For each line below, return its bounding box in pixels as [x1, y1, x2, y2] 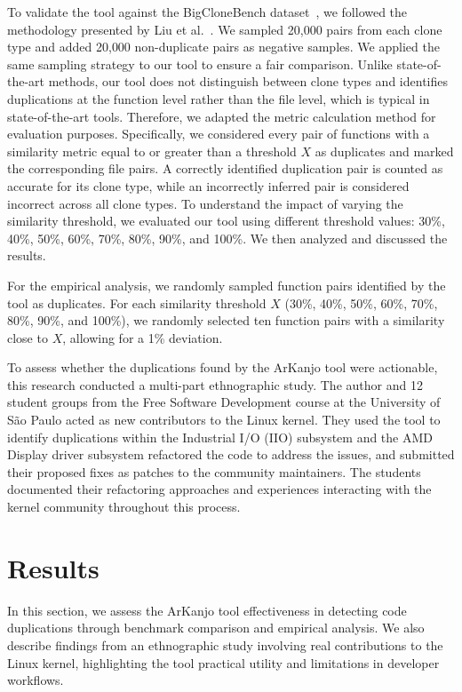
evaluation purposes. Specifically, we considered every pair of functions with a [7, 124, 430, 143]
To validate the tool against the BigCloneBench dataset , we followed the [7, 3, 408, 20]
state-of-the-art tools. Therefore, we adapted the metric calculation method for [7, 107, 436, 125]
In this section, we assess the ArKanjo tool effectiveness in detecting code [7, 601, 407, 619]
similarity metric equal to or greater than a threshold [7, 141, 297, 160]
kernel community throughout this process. [7, 497, 241, 516]
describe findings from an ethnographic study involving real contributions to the [7, 635, 443, 654]
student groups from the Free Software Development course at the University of [7, 393, 441, 411]
